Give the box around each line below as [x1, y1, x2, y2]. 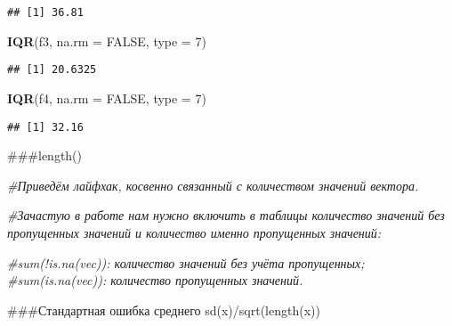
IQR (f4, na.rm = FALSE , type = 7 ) [7, 88, 206, 107]
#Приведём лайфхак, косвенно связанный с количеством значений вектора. [7, 175, 419, 194]
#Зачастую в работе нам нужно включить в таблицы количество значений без [7, 206, 445, 224]
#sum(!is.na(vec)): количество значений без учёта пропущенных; [7, 253, 365, 272]
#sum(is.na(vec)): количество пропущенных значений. [7, 271, 303, 289]
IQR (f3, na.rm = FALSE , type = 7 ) [7, 31, 206, 50]
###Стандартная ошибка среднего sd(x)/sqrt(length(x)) [7, 300, 320, 319]
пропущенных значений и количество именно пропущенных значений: [7, 223, 382, 241]
